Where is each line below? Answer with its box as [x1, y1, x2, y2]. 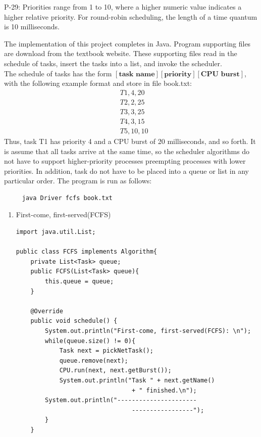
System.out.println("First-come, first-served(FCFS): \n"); [45, 327, 251, 334]
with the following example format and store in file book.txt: [4, 78, 192, 88]
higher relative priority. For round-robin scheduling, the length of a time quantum [4, 11, 257, 22]
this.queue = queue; [45, 278, 114, 285]
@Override [30, 307, 63, 315]
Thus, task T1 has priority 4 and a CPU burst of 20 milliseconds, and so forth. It [4, 135, 256, 146]
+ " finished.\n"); [131, 386, 197, 394]
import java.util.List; [16, 228, 96, 236]
